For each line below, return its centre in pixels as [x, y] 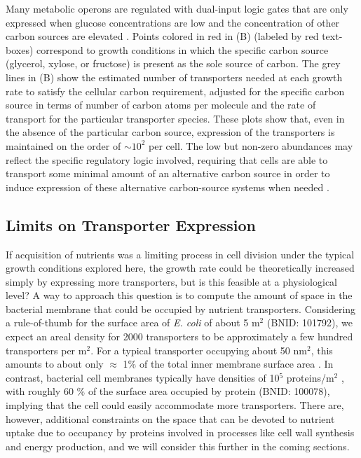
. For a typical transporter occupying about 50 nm [199, 350]
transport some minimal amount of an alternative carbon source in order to [168, 173]
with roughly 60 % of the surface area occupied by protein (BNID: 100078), [168, 391]
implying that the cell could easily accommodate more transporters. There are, [175, 405]
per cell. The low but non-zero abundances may [251, 145]
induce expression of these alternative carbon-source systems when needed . [168, 187]
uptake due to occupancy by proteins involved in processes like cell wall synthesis [180, 432]
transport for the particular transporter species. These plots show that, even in [175, 118]
